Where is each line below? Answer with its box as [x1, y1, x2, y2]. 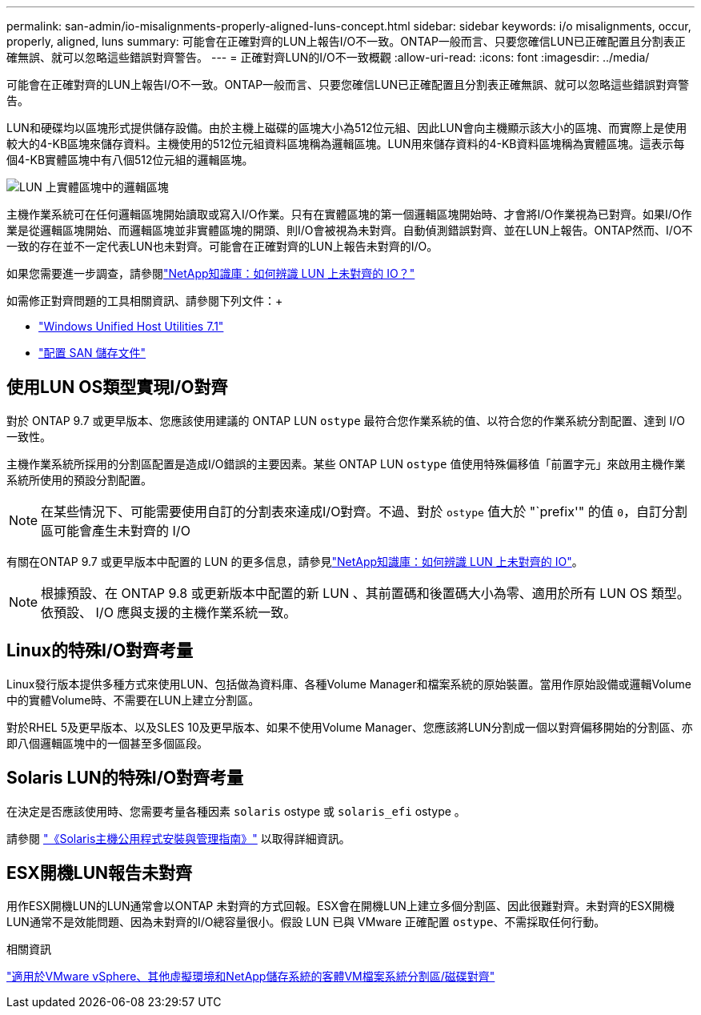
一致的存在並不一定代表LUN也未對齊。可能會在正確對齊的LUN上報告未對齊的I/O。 [6, 239, 439, 253]
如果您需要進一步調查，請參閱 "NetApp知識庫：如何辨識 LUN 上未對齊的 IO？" [6, 267, 415, 280]
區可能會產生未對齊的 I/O [41, 522, 190, 539]
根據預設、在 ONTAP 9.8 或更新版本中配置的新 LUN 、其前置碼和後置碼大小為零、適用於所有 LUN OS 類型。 [41, 584, 690, 601]
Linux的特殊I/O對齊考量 [6, 640, 194, 661]
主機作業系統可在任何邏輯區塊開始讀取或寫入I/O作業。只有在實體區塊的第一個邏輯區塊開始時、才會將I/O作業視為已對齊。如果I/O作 [6, 207, 692, 221]
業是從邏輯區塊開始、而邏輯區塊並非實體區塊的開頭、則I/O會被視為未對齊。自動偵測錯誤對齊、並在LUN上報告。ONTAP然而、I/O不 [6, 223, 693, 237]
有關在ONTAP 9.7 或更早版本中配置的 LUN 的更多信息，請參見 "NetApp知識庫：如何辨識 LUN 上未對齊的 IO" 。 [6, 554, 583, 568]
